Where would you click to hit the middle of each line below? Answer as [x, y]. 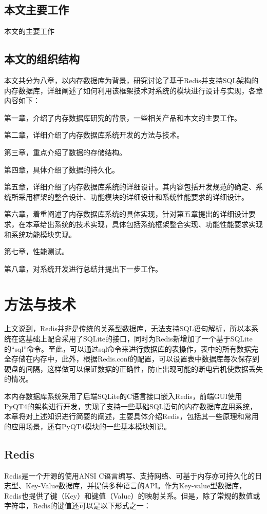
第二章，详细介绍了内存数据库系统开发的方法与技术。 [94, 135]
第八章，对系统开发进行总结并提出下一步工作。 [83, 268]
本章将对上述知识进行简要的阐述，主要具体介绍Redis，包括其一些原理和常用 [131, 416]
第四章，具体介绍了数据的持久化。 [62, 169]
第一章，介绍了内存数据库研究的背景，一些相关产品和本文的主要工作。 [123, 117]
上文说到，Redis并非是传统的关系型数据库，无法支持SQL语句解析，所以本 [128, 328]
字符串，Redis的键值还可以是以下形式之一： [78, 506]
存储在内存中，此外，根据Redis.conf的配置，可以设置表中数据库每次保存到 [135, 359]
